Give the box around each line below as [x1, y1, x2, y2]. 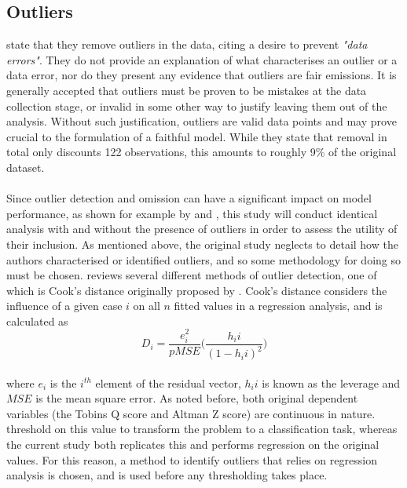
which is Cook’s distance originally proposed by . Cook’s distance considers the [6, 282, 387, 298]
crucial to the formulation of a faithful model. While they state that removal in [6, 128, 387, 144]
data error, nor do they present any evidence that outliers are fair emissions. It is [6, 67, 397, 83]
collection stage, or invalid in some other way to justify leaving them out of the [6, 97, 387, 114]
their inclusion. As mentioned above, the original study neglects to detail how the [6, 235, 398, 252]
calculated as [6, 312, 68, 329]
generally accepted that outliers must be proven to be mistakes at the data [6, 82, 367, 98]
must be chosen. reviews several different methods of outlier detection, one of [6, 267, 377, 283]
